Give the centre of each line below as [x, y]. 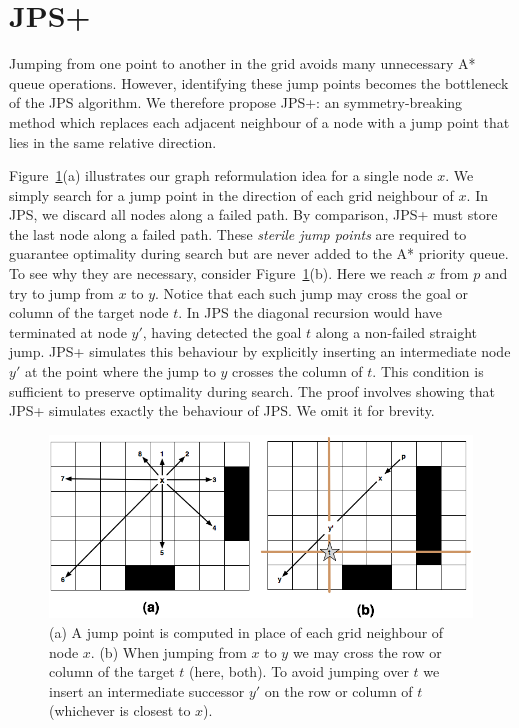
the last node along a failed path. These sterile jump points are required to [238, 233]
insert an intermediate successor [147, 690]
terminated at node [68, 331]
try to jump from [61, 292]
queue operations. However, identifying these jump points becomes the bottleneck [259, 82]
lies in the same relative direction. [113, 141]
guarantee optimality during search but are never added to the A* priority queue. [259, 253]
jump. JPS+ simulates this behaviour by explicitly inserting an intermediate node [260, 351]
